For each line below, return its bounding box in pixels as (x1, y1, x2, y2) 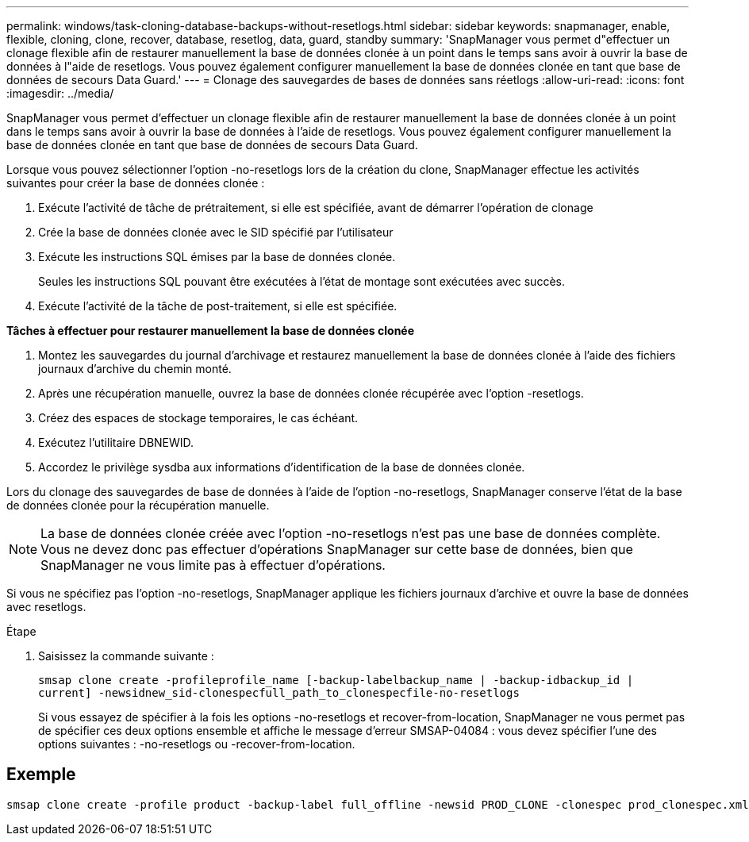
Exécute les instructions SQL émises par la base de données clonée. (38, 250, 396, 263)
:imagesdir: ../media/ (6, 87, 114, 100)
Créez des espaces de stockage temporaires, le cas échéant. (38, 411, 359, 425)
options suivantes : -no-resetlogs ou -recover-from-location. (38, 737, 355, 751)
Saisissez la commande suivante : (38, 649, 214, 663)
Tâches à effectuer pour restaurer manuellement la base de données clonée (6, 324, 415, 337)
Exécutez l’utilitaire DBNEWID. (38, 436, 194, 449)
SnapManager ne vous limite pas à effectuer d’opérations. (40, 557, 386, 573)
